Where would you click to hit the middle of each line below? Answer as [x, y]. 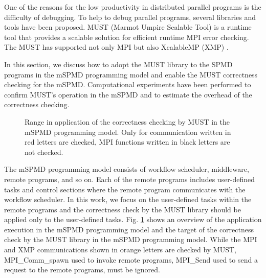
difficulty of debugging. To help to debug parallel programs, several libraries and [130, 17]
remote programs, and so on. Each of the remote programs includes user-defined [130, 179]
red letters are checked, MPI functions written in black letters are [127, 142]
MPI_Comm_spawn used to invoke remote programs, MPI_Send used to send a [131, 259]
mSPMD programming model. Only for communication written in [128, 132]
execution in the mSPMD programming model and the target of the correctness [129, 229]
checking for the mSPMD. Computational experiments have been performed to [128, 84]
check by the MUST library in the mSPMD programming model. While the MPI [131, 239]
